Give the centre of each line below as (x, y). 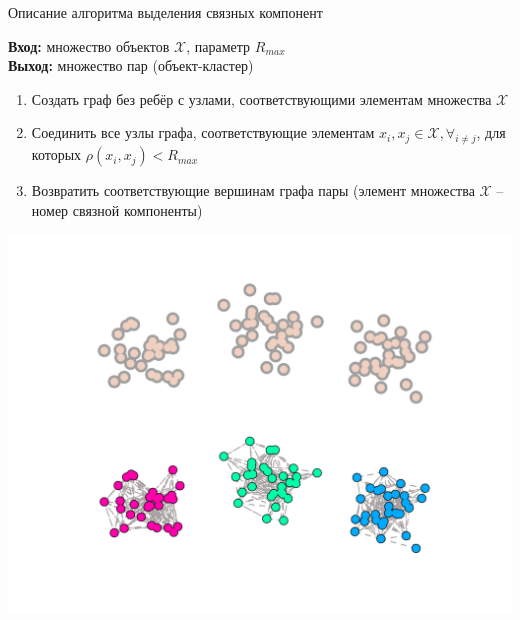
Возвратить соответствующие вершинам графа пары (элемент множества (253, 190)
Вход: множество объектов (89, 45)
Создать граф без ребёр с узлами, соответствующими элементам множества (261, 98)
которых (56, 154)
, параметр (218, 45)
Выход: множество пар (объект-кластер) (131, 65)
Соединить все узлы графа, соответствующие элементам (203, 132)
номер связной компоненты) (117, 209)
